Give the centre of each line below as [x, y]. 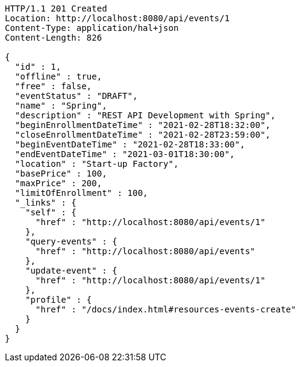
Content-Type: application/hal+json [92, 28]
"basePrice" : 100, [61, 173]
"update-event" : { [71, 271]
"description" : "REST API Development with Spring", [145, 115]
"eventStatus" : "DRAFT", [76, 96]
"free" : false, [53, 86]
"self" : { [51, 212]
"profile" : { [58, 300]
